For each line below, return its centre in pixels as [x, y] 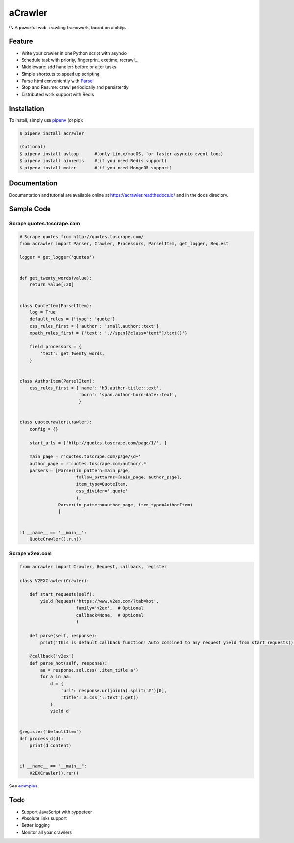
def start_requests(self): [62, 594]
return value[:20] [52, 285]
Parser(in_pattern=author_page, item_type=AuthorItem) [125, 505]
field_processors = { [56, 347]
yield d [59, 711]
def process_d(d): [41, 739]
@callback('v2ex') [52, 656]
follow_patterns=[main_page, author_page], [129, 477]
